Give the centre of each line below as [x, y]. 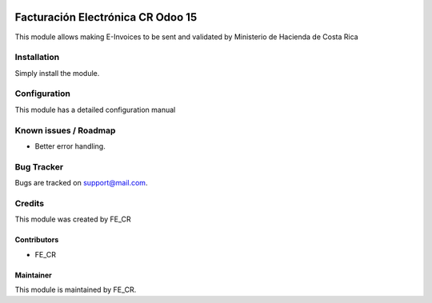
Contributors [37, 240]
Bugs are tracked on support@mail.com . [81, 183]
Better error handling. [70, 146]
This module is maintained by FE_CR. [76, 289]
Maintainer [33, 275]
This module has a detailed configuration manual [95, 110]
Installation [37, 58]
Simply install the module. [57, 73]
